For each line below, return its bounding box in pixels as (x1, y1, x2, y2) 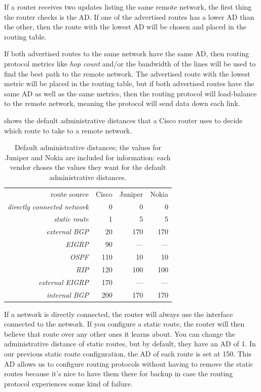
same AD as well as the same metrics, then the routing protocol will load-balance (4, 88, 257, 98)
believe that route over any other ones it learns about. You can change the (4, 328, 236, 339)
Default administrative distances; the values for (14, 142, 162, 153)
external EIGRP (38, 276, 89, 287)
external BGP (46, 226, 89, 237)
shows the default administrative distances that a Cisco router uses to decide (4, 115, 243, 125)
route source (51, 188, 89, 199)
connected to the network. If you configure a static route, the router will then (4, 318, 245, 329)
